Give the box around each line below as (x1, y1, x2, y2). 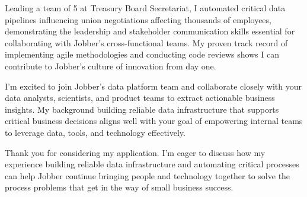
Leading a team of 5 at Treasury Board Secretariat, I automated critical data (5, 2, 286, 14)
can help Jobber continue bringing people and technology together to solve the (5, 169, 290, 182)
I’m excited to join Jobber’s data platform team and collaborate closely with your (5, 80, 302, 92)
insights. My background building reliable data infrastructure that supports (5, 103, 279, 115)
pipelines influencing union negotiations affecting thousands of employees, (5, 13, 271, 26)
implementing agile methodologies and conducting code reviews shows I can (5, 48, 280, 61)
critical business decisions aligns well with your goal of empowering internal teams (5, 115, 303, 127)
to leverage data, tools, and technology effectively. (5, 126, 186, 138)
